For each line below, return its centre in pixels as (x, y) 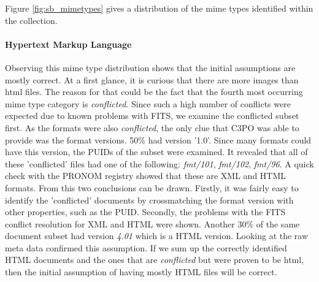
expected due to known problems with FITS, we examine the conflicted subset (152, 116)
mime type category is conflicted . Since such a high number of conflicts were (148, 103)
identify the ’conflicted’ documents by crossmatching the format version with (149, 200)
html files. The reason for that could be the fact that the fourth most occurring (154, 92)
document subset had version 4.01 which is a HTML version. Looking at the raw (157, 236)
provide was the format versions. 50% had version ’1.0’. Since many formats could (158, 139)
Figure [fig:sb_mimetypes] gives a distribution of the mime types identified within (159, 8)
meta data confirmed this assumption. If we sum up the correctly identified (146, 247)
